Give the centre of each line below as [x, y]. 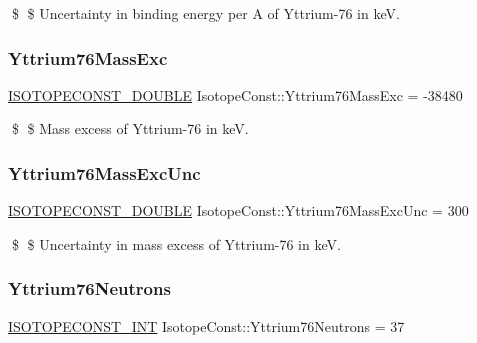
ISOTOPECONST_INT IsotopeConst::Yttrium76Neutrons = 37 [206, 325]
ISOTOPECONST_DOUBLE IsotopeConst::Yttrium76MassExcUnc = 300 [238, 210]
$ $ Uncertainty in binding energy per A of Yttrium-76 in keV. [205, 13]
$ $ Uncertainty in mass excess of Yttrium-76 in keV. [176, 243]
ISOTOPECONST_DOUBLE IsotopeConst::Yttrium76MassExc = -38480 [235, 94]
